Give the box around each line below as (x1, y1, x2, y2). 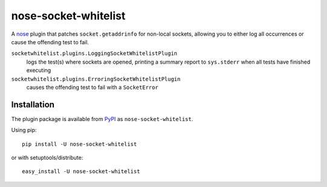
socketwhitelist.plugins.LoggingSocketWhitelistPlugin (11, 50, 178, 57)
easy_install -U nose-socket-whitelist (22, 168, 140, 175)
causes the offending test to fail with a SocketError (26, 84, 159, 91)
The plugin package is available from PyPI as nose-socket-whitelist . (11, 115, 193, 122)
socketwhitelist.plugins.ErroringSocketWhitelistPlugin (11, 76, 181, 82)
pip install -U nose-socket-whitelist (22, 140, 137, 148)
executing (26, 67, 51, 74)
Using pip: (11, 126, 37, 134)
